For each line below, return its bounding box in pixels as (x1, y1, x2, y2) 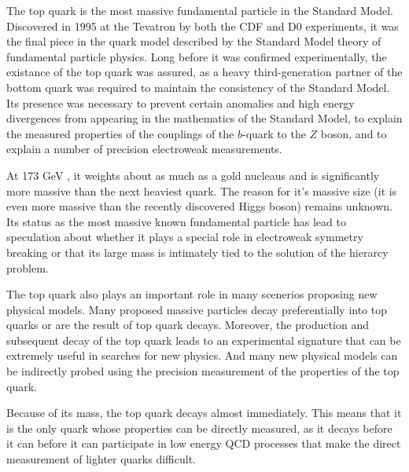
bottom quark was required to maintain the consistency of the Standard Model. (6, 79, 390, 95)
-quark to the (241, 125, 306, 141)
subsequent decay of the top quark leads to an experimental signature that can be (6, 331, 401, 348)
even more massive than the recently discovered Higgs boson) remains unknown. (6, 198, 392, 214)
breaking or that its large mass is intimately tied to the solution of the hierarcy (6, 243, 389, 260)
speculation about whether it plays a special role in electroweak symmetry (6, 229, 363, 245)
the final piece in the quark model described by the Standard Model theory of (6, 33, 381, 49)
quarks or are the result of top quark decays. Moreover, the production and (6, 316, 370, 333)
